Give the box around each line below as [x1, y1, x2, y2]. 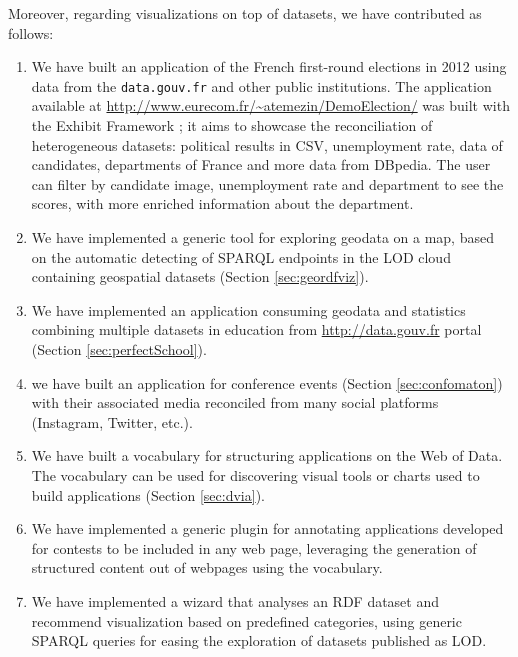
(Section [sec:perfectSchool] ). [31, 338, 207, 359]
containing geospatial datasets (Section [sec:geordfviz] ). [31, 266, 369, 287]
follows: [8, 22, 54, 43]
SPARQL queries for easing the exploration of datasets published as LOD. [31, 630, 487, 651]
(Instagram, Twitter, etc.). [31, 411, 193, 432]
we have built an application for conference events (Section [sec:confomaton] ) [31, 372, 503, 393]
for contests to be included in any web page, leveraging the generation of [31, 537, 477, 558]
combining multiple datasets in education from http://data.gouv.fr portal [31, 319, 482, 340]
